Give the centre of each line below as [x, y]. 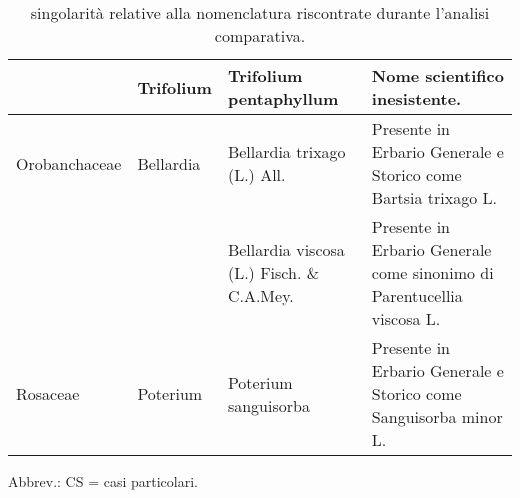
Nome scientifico [437, 75]
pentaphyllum [283, 98]
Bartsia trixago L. [434, 197]
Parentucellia [417, 295]
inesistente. [416, 98]
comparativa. [260, 35]
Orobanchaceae [69, 163]
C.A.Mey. [260, 295]
